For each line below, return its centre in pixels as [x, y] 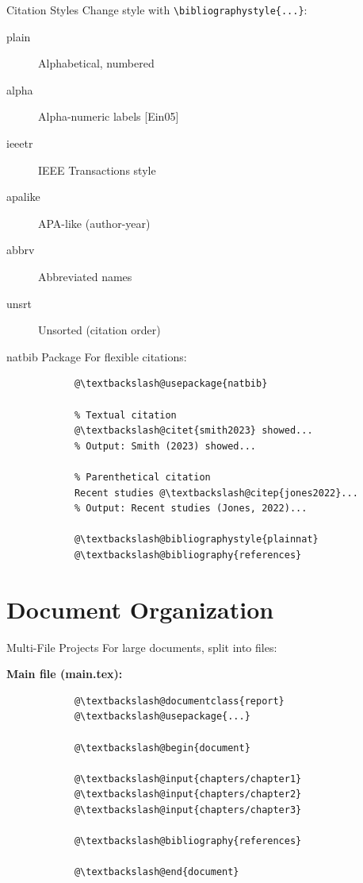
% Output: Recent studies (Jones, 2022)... [191, 509]
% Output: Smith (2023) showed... [165, 446]
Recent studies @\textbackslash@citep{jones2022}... [216, 493]
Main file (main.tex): [65, 674]
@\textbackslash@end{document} [157, 872]
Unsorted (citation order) [99, 330]
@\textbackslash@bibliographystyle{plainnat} [196, 540]
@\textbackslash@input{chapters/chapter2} [188, 794]
